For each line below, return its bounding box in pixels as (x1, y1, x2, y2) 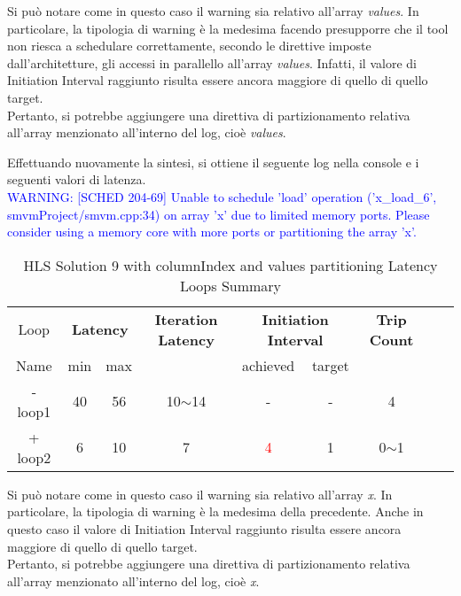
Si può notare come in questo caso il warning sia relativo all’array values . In (7, 2, 419, 19)
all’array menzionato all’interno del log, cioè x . (7, 571, 260, 590)
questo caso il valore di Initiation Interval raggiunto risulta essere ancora (7, 519, 402, 538)
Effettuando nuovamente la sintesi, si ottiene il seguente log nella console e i (7, 152, 419, 171)
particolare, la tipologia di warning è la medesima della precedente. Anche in (7, 502, 424, 521)
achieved (242, 354, 295, 375)
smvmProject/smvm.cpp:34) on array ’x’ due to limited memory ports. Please (7, 205, 430, 223)
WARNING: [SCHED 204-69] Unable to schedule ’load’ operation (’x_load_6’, (7, 187, 437, 205)
